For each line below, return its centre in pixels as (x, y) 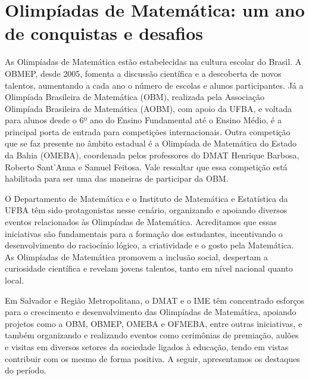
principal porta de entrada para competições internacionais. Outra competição (148, 131)
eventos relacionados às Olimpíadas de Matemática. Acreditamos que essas (141, 222)
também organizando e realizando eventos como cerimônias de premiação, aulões (152, 335)
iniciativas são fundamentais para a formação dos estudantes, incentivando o (144, 233)
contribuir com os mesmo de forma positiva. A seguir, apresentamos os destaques (152, 358)
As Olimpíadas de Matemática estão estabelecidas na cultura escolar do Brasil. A (153, 62)
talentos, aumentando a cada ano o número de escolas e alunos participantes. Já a (154, 85)
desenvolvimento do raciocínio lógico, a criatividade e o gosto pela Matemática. (149, 245)
